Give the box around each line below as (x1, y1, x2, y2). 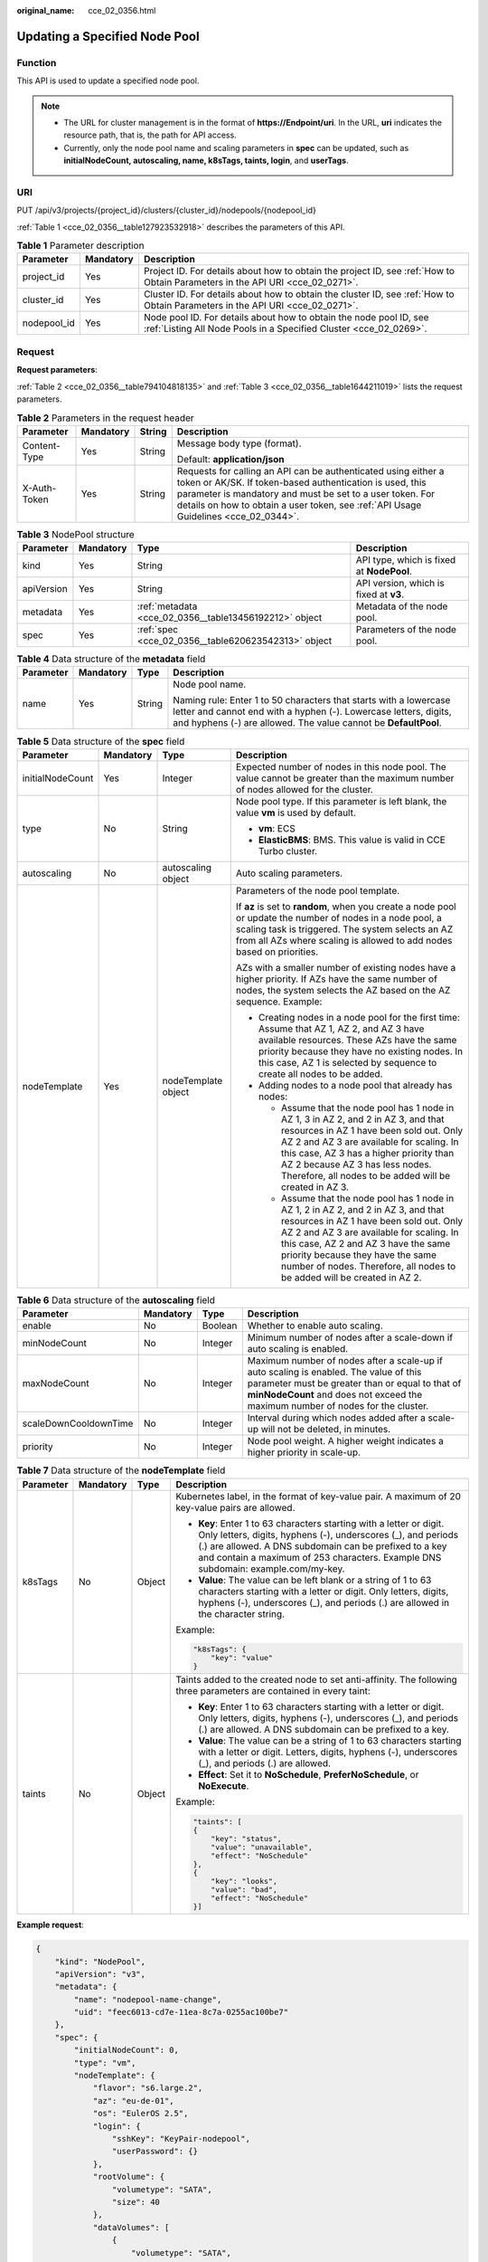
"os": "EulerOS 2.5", (92, 2108, 189, 2119)
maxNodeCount (22, 1377, 89, 1390)
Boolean (202, 1319, 238, 1332)
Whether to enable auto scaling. (247, 1319, 383, 1332)
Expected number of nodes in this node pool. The (235, 760, 446, 773)
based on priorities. (235, 946, 319, 958)
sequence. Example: (235, 995, 323, 1008)
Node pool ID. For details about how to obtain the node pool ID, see (143, 311, 429, 324)
